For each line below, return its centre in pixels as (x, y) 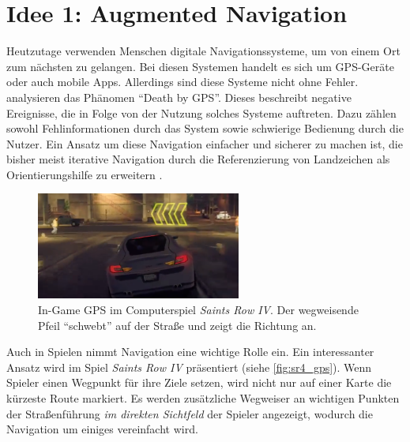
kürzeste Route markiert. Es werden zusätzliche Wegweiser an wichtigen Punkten (203, 398)
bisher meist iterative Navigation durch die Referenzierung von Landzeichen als (198, 159)
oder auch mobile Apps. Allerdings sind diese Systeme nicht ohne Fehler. (182, 82)
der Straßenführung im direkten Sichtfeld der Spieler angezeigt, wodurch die (190, 413)
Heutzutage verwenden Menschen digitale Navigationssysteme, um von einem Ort (203, 51)
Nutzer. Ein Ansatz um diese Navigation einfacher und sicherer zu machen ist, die (205, 143)
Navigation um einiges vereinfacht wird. (102, 429)
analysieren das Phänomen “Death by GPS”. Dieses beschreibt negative (179, 97)
